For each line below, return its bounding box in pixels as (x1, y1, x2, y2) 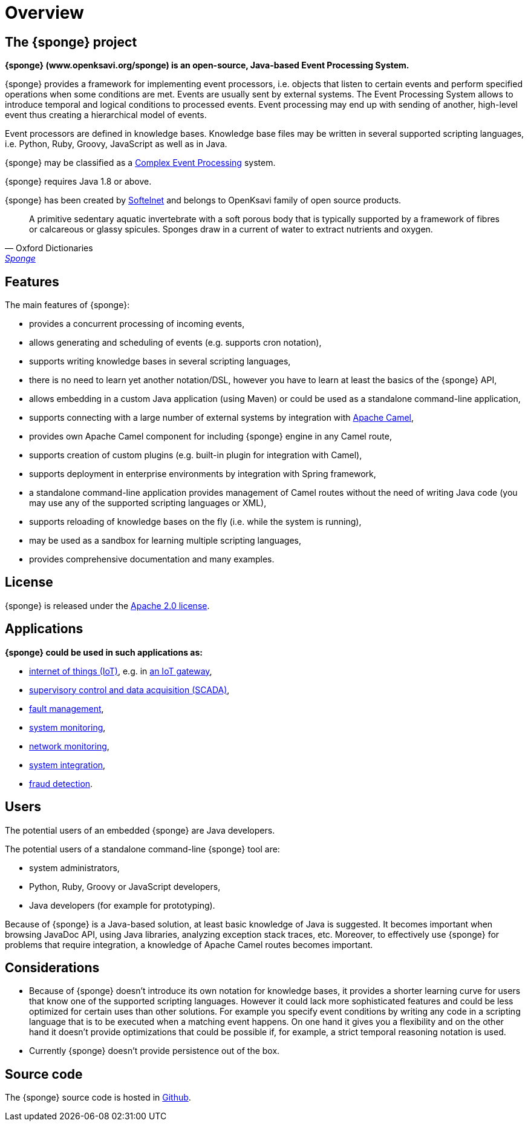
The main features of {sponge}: (5, 300, 130, 311)
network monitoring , (29, 740, 109, 751)
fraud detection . (29, 778, 93, 789)
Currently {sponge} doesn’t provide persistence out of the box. (29, 1045, 280, 1056)
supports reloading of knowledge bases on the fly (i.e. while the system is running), (29, 516, 362, 527)
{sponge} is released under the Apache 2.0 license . (5, 600, 210, 611)
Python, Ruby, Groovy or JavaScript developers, (29, 881, 221, 892)
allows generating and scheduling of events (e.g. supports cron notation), (29, 337, 322, 348)
